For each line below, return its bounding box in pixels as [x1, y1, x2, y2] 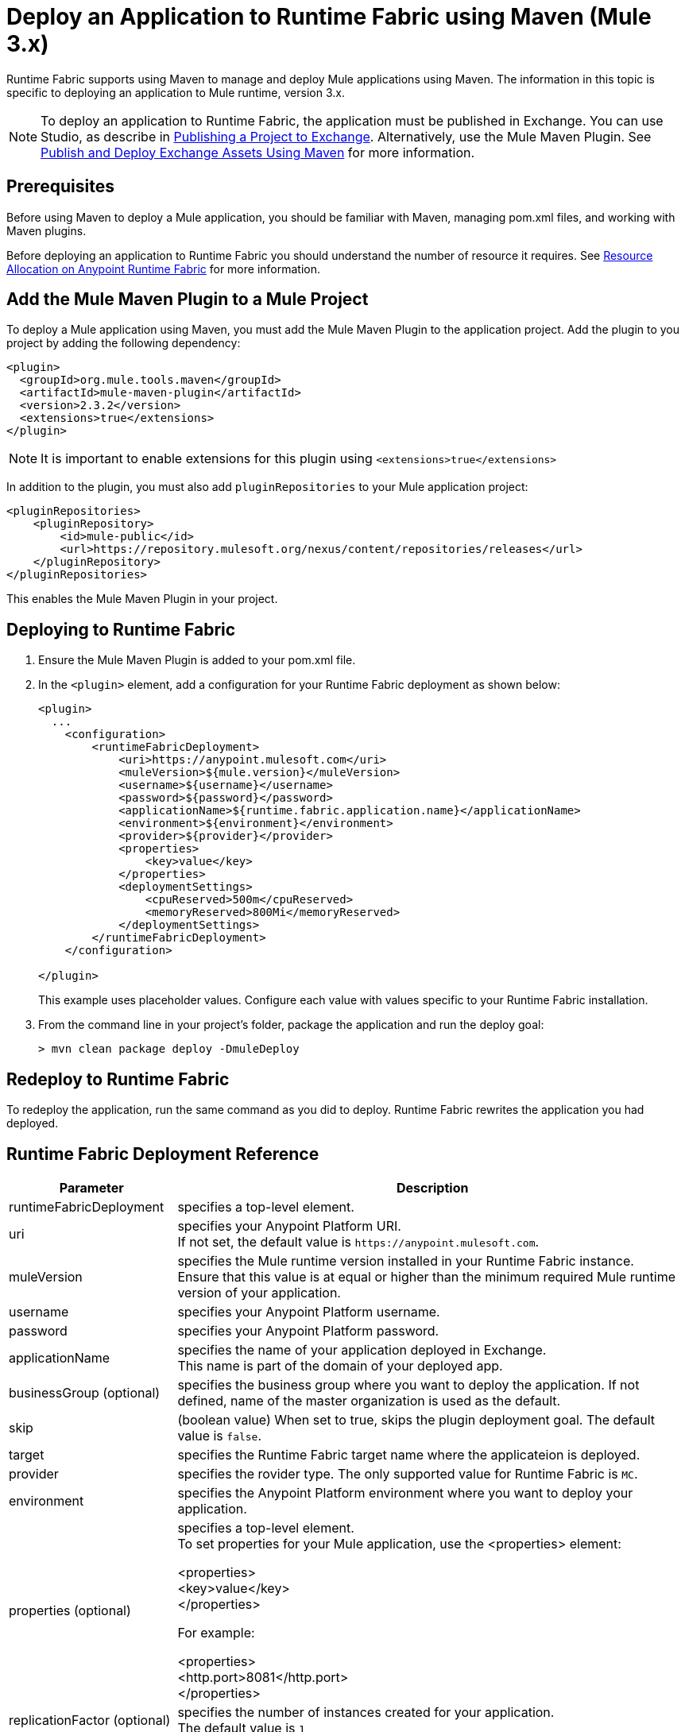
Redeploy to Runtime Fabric [6, 1069, 230, 1089]
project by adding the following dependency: [6, 336, 241, 350]
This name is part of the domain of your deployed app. [177, 1357, 503, 1374]
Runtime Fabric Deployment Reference [6, 1143, 319, 1164]
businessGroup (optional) [9, 1384, 161, 1401]
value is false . [177, 1427, 262, 1444]
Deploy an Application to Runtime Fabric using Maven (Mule [6, 3, 652, 30]
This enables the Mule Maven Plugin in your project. [6, 592, 278, 606]
